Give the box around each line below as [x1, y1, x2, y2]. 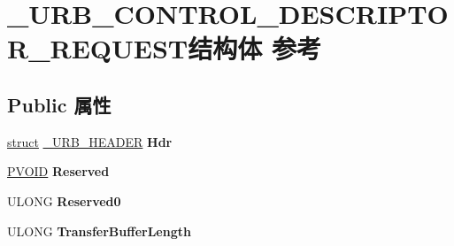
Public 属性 [7, 90, 112, 118]
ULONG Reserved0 [7, 191, 121, 210]
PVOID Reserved [7, 162, 110, 181]
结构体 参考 [188, 30, 321, 66]
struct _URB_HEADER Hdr [7, 132, 173, 150]
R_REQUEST [7, 30, 189, 66]
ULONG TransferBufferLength [7, 221, 191, 240]
